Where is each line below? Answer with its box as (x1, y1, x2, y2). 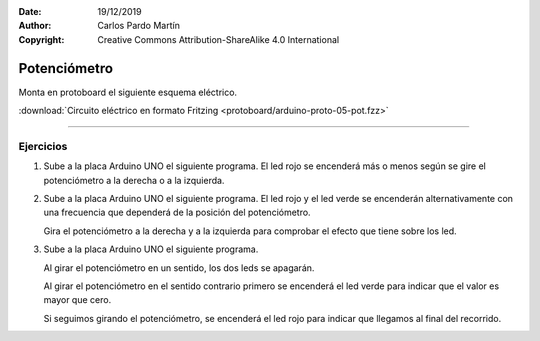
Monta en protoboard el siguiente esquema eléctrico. (18, 86, 238, 98)
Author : (18, 20, 52, 32)
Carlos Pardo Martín (97, 20, 180, 32)
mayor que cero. (43, 294, 112, 306)
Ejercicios (18, 139, 68, 153)
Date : (18, 6, 42, 17)
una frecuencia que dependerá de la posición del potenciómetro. (43, 206, 311, 219)
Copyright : (18, 33, 65, 45)
